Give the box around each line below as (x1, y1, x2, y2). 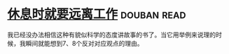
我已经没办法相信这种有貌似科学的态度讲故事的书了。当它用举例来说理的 (7, 30, 216, 39)
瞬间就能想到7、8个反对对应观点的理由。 (25, 39, 144, 47)
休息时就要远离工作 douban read (7, 6, 186, 22)
